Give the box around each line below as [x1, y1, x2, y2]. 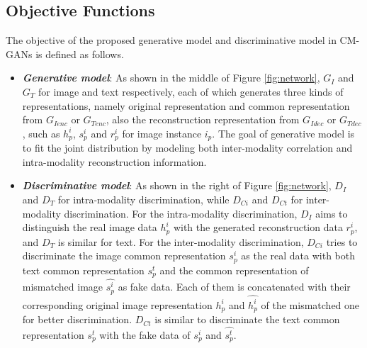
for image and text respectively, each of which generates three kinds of [38, 84, 344, 99]
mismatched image [22, 279, 103, 294]
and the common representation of [159, 262, 309, 277]
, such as [22, 125, 60, 140]
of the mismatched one [261, 297, 360, 312]
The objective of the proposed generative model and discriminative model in [6, 33, 337, 47]
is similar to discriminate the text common [154, 312, 340, 327]
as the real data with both [241, 248, 356, 263]
